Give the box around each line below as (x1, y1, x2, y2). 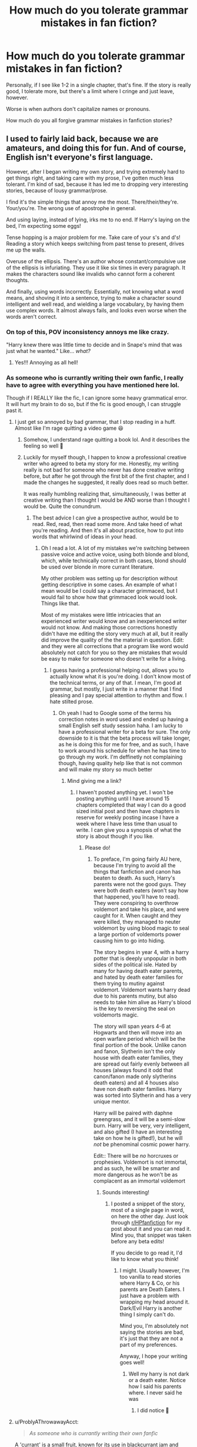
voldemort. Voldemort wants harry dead (93, 987, 191, 994)
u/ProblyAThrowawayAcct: (14, 1418, 79, 1426)
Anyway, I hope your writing (119, 1353, 188, 1360)
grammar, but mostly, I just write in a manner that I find (49, 685, 182, 693)
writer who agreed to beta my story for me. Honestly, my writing (23, 460, 179, 467)
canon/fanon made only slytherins (93, 1073, 176, 1080)
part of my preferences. (119, 1341, 178, 1348)
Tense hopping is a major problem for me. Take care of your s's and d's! (6, 234, 181, 241)
